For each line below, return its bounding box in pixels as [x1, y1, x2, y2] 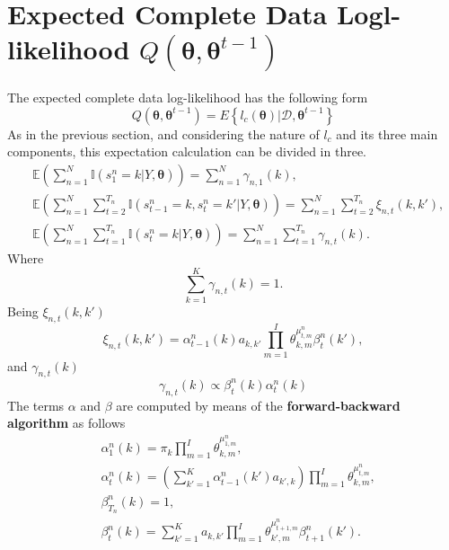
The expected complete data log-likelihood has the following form [7, 88, 368, 107]
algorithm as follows [7, 413, 126, 432]
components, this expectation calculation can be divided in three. [7, 142, 366, 161]
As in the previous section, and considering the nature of [7, 124, 320, 143]
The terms [7, 395, 65, 414]
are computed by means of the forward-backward [116, 395, 401, 414]
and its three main [336, 124, 438, 143]
